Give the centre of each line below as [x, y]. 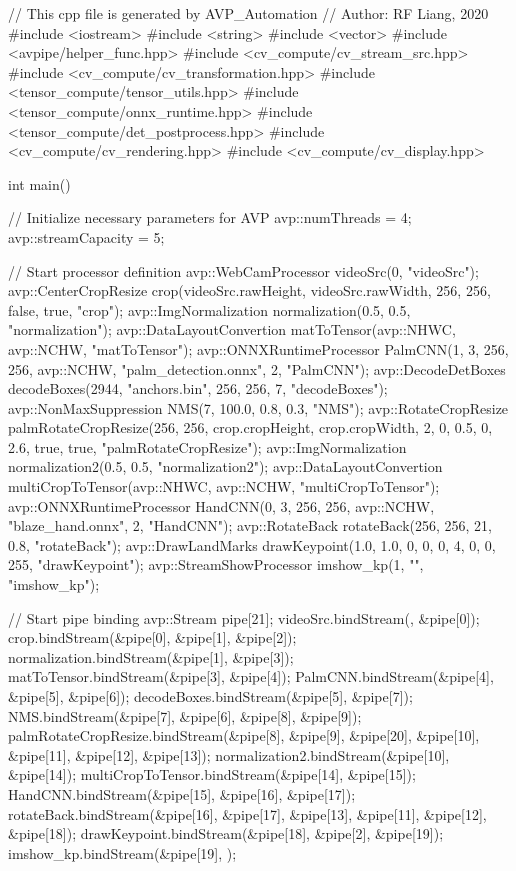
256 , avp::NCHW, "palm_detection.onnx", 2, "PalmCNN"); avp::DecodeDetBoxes [257, 368]
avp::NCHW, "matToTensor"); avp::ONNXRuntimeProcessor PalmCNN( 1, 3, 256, [258, 348]
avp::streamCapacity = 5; [86, 236]
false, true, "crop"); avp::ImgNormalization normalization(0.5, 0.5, [209, 309]
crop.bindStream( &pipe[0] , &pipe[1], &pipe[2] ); [152, 637]
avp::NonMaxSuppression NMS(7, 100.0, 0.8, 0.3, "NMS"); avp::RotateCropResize [258, 407]
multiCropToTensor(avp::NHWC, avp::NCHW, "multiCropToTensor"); [224, 486]
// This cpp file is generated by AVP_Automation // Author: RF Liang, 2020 [248, 13]
